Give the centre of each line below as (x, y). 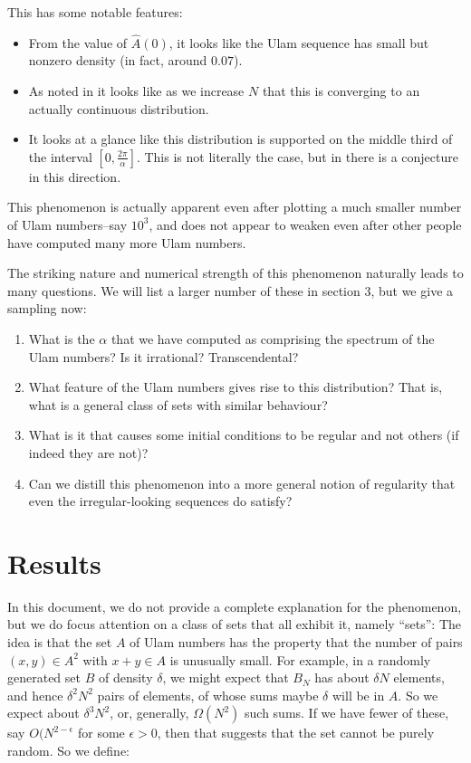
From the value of (78, 42)
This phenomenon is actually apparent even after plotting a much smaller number (235, 207)
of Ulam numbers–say (67, 224)
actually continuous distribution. (119, 108)
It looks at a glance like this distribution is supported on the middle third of (240, 139)
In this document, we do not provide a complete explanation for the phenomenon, (235, 606)
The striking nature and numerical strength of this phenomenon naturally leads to (235, 273)
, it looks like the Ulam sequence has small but (299, 42)
